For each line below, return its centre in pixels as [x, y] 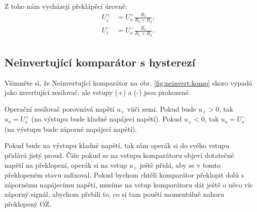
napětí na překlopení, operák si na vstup [66, 165]
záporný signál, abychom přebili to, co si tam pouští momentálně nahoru [114, 194]
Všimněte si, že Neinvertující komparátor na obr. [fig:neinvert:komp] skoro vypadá [128, 82]
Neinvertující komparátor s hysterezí [100, 62]
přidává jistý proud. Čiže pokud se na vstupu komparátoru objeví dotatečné [119, 155]
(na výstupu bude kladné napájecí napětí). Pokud [107, 119]
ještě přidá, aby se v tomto [180, 165]
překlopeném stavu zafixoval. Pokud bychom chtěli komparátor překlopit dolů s [124, 175]
